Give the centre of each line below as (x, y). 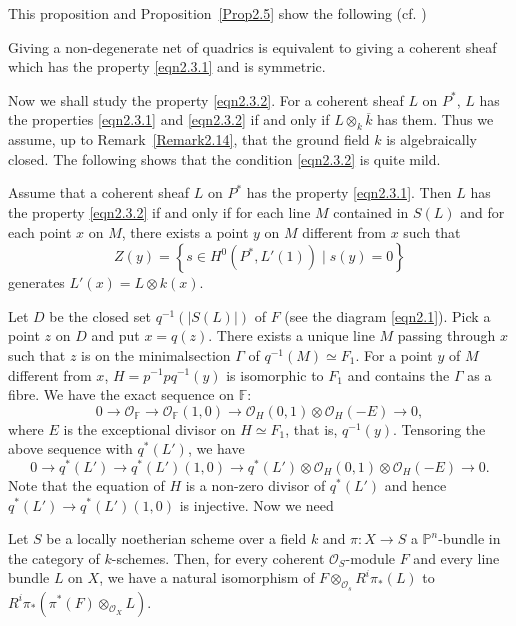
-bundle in (469, 538)
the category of (54, 557)
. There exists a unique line (291, 335)
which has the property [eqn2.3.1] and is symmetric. (167, 66)
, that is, (311, 428)
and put (115, 335)
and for (482, 211)
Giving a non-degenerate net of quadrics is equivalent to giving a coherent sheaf (252, 46)
